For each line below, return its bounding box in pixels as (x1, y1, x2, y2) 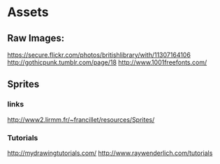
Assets (7, 4, 49, 20)
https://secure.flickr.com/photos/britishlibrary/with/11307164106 (7, 50, 191, 59)
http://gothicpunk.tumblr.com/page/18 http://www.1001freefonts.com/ (7, 58, 207, 67)
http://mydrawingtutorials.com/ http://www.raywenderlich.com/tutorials (7, 149, 213, 157)
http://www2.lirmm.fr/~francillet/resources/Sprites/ (7, 115, 155, 123)
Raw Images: (7, 32, 65, 44)
